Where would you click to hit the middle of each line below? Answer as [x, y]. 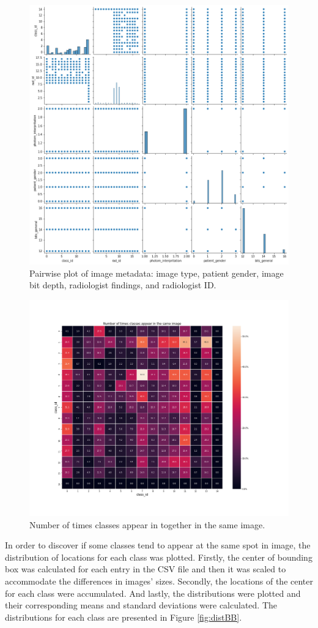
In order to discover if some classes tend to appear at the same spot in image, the [158, 545]
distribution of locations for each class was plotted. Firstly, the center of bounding [159, 557]
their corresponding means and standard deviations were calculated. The [141, 605]
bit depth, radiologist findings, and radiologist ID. [123, 285]
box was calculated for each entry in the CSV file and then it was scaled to [146, 569]
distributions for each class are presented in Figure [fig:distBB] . [124, 617]
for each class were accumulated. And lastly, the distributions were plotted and [153, 593]
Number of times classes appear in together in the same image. [147, 524]
